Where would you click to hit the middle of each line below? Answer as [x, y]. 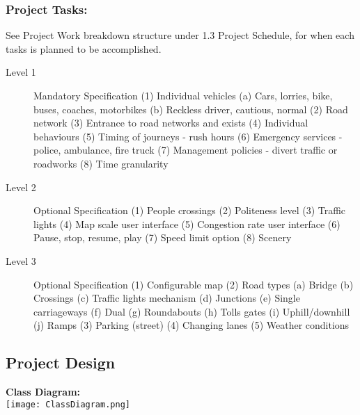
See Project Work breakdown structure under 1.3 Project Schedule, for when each [180, 35]
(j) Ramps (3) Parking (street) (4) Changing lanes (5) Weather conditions [191, 325]
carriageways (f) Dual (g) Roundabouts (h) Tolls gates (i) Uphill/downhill [192, 311]
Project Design [61, 363]
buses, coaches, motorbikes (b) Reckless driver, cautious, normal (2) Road [191, 109]
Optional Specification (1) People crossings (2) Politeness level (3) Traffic [190, 210]
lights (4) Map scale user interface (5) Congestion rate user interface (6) [187, 223]
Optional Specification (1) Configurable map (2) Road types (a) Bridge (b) [194, 284]
